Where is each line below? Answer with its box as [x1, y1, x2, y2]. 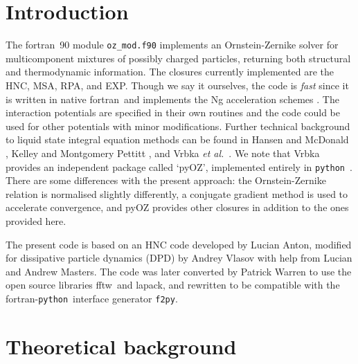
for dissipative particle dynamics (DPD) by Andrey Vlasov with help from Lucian [6, 251, 352, 265]
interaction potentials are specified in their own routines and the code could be [6, 105, 341, 120]
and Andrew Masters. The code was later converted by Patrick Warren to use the [6, 264, 352, 278]
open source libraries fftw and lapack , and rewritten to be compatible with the [6, 277, 340, 292]
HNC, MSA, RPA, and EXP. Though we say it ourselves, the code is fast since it [6, 78, 349, 92]
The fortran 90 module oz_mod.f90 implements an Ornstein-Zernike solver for [6, 37, 339, 52]
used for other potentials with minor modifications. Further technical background [6, 118, 350, 133]
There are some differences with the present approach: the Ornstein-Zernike [6, 173, 326, 188]
